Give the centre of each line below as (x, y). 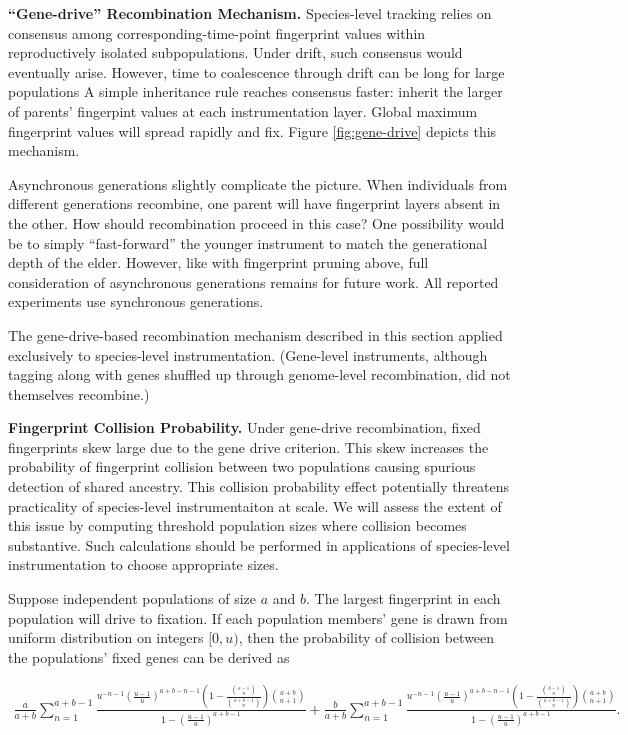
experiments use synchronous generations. (136, 301)
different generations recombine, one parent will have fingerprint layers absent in (254, 203)
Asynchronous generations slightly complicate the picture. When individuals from (258, 183)
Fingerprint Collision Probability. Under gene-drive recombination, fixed (244, 427)
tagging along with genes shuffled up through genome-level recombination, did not (259, 374)
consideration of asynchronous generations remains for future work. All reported (253, 281)
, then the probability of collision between (366, 637)
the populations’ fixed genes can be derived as (149, 656)
